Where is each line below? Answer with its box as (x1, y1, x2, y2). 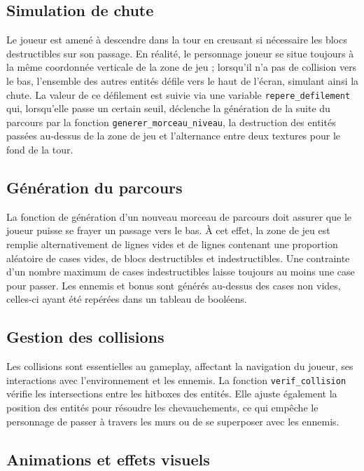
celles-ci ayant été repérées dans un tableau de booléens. (6, 292, 247, 306)
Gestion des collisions (6, 326, 164, 348)
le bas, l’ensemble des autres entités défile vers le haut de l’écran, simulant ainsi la (6, 73, 359, 88)
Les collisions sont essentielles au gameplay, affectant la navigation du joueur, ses (6, 359, 353, 374)
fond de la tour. (6, 142, 73, 157)
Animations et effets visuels (6, 448, 210, 470)
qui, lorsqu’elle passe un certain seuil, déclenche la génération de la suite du (6, 101, 330, 116)
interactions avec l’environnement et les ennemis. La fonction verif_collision (6, 372, 346, 387)
